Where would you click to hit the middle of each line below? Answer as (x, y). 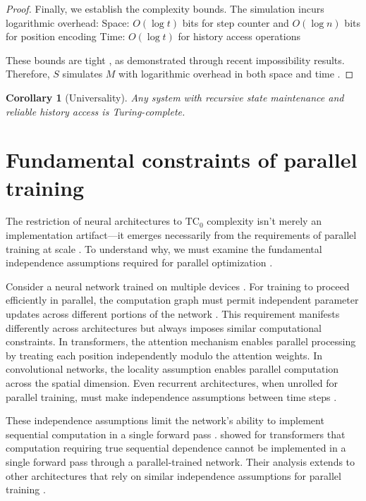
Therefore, (28, 74)
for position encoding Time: (66, 36)
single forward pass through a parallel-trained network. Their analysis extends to (181, 461)
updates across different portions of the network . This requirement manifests (173, 314)
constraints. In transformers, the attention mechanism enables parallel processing (181, 341)
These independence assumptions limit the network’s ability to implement (165, 420)
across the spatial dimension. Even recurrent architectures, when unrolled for (172, 383)
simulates (83, 74)
